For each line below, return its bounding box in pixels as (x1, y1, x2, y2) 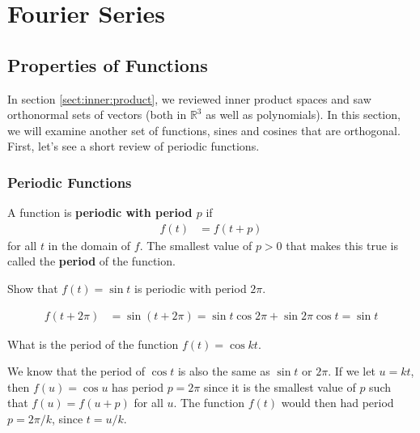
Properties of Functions (7, 52, 208, 77)
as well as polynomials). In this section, (206, 106, 401, 123)
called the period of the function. (7, 253, 176, 270)
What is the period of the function (7, 335, 179, 352)
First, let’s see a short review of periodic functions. (7, 138, 260, 155)
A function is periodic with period (7, 204, 193, 221)
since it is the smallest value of (204, 378, 356, 395)
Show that (7, 279, 58, 296)
